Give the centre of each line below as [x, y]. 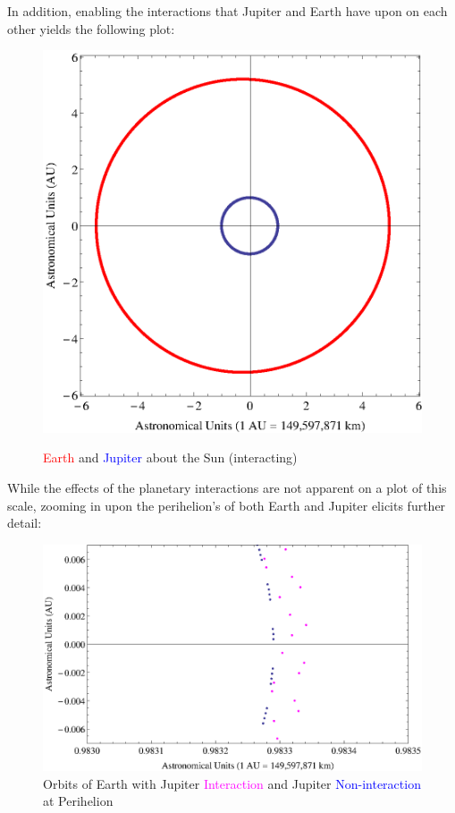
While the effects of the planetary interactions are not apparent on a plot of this [227, 488]
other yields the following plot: [91, 28]
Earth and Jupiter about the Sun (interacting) [170, 457]
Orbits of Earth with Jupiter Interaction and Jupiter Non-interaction [232, 783]
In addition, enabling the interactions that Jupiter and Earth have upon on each [227, 11]
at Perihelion [78, 801]
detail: [25, 523]
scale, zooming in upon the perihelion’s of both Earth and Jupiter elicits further [227, 505]
